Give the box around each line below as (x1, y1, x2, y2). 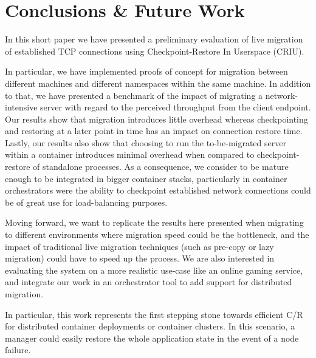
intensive (5, 101, 38, 113)
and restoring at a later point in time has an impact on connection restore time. (5, 124, 303, 137)
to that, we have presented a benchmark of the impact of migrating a (5, 89, 263, 101)
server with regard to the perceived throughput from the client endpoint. (40, 101, 311, 113)
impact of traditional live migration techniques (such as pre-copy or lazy (5, 240, 274, 252)
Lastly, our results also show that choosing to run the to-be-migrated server (5, 136, 286, 149)
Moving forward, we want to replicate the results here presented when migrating (5, 216, 304, 229)
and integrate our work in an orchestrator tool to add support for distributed (5, 275, 292, 288)
